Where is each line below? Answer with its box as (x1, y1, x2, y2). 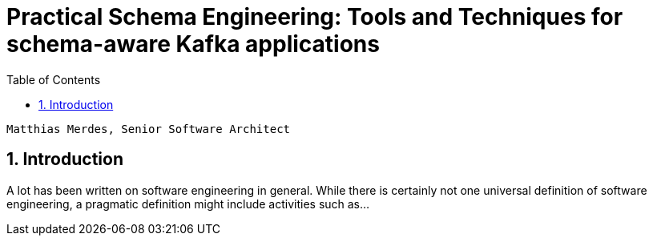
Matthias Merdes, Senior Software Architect (6, 122, 291, 135)
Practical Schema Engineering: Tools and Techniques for (6, 3, 623, 30)
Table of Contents (6, 72, 101, 87)
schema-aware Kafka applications (6, 30, 380, 58)
